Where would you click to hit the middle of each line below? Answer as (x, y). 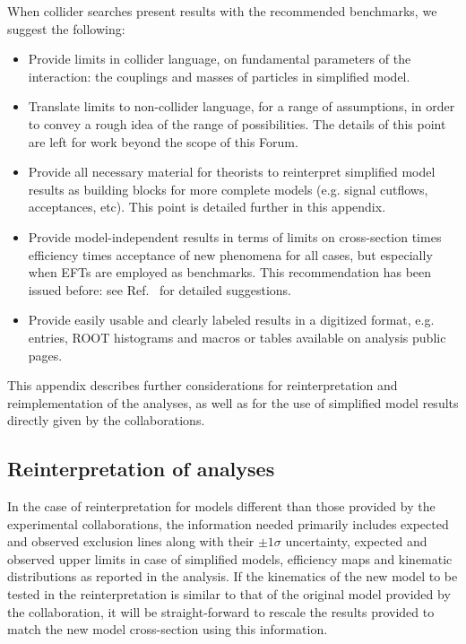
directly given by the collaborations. (106, 420)
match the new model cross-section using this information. (168, 629)
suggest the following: (66, 28)
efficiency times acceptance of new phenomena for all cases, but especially (230, 254)
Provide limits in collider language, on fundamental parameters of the (220, 59)
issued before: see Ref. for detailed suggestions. (160, 289)
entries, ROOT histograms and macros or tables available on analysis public (237, 337)
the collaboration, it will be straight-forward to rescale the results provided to (221, 611)
